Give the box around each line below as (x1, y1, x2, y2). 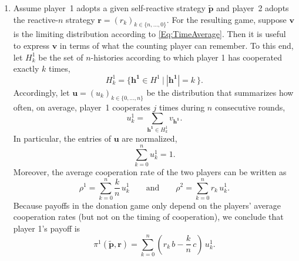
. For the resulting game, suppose (166, 13, 287, 25)
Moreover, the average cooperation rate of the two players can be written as (13, 166, 287, 178)
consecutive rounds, (214, 101, 285, 113)
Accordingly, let (13, 86, 70, 98)
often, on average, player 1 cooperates (13, 101, 150, 113)
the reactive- (13, 13, 59, 25)
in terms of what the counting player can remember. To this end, (59, 39, 294, 51)
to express (13, 39, 50, 51)
